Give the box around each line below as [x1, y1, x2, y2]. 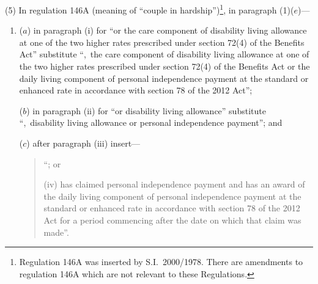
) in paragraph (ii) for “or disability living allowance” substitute [26, 104, 266, 117]
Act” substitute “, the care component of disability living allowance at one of [19, 48, 309, 60]
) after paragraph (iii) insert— [26, 137, 141, 149]
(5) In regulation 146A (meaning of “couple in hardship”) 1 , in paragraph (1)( [5, 2, 294, 16]
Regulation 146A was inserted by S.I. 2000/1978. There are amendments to [19, 255, 303, 268]
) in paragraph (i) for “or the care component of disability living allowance [27, 24, 307, 37]
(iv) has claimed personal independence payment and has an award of [43, 178, 305, 191]
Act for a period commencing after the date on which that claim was [43, 213, 301, 226]
